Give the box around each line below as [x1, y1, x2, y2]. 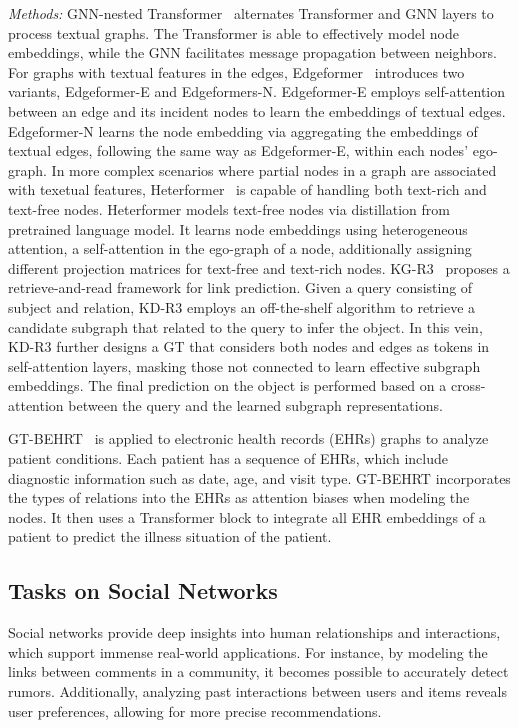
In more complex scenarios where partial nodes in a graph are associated [51, 159, 497, 180]
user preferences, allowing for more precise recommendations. [8, 700, 382, 721]
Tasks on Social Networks [8, 575, 278, 606]
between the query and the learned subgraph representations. [68, 394, 443, 415]
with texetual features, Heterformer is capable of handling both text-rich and [8, 179, 487, 200]
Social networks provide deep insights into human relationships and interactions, [8, 622, 501, 643]
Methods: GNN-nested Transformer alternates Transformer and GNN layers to [8, 3, 494, 23]
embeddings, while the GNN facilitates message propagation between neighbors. [8, 42, 497, 63]
